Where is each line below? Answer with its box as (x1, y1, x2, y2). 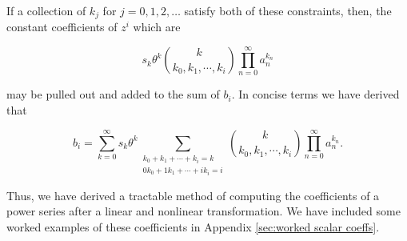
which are (133, 18, 181, 35)
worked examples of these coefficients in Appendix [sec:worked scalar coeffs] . (6, 218, 380, 235)
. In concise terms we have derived (231, 86, 400, 102)
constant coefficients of (6, 18, 118, 35)
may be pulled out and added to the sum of (6, 86, 220, 102)
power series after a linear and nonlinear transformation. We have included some (6, 203, 401, 219)
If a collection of (6, 2, 86, 18)
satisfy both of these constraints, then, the (184, 2, 392, 18)
